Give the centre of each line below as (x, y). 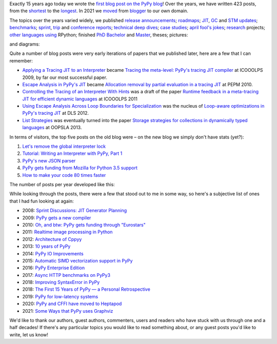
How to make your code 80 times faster (64, 175)
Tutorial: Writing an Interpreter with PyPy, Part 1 (72, 153)
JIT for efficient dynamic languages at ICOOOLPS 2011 (80, 99)
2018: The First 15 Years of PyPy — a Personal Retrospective (86, 289)
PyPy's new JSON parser (49, 160)
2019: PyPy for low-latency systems (60, 296)
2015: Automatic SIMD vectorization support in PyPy (77, 260)
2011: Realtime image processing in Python (67, 232)
